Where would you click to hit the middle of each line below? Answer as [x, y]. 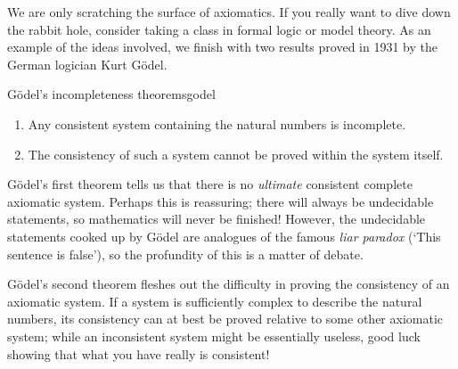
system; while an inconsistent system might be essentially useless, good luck [214, 336]
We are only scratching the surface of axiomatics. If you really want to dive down [229, 12]
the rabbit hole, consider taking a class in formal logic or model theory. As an [219, 29]
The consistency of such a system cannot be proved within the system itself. [236, 154]
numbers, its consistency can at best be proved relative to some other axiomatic [225, 319]
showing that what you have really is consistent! [139, 353]
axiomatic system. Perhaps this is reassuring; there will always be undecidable [221, 201]
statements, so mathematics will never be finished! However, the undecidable [217, 219]
